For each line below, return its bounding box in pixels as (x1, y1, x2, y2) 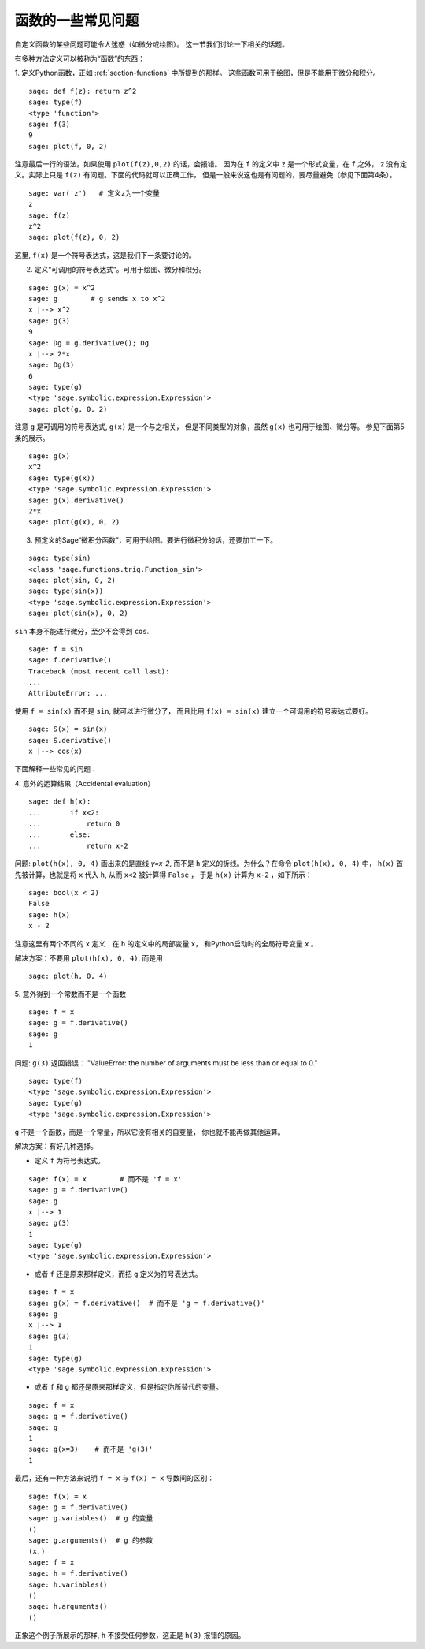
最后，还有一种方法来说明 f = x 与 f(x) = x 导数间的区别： (14, 1473, 215, 1483)
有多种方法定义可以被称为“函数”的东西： (14, 54, 146, 63)
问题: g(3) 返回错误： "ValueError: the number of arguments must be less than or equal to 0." (14, 1058, 318, 1068)
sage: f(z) (28, 211, 71, 220)
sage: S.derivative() (28, 736, 112, 744)
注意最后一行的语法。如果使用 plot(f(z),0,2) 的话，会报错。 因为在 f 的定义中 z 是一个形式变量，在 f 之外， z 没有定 (14, 159, 408, 169)
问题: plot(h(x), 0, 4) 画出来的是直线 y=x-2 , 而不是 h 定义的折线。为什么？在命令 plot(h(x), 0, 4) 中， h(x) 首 (14, 859, 404, 868)
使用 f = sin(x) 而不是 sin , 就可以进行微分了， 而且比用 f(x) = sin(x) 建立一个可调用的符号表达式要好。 (14, 706, 373, 715)
